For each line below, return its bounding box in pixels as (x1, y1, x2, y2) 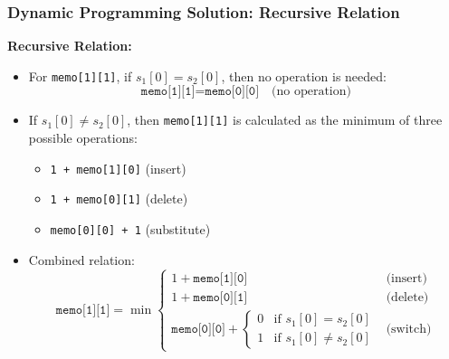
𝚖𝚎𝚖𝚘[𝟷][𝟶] (193, 271, 248, 285)
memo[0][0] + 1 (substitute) (50, 220, 211, 239)
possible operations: (28, 128, 138, 147)
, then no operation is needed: (221, 66, 387, 85)
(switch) (386, 322, 432, 335)
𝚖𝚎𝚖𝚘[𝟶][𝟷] (193, 290, 248, 304)
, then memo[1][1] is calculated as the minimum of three (127, 110, 443, 129)
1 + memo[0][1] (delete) (50, 189, 188, 208)
